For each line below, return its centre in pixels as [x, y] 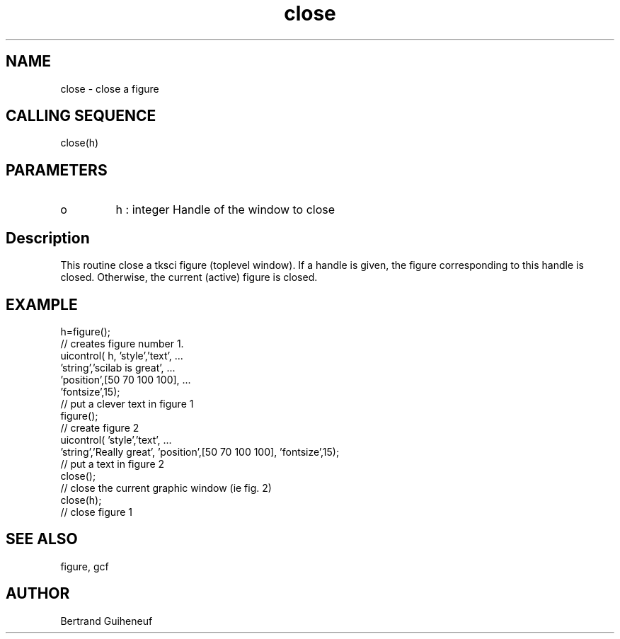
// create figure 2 [100, 427]
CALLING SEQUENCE [81, 116]
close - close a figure [110, 88]
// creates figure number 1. [122, 343]
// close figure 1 [96, 512]
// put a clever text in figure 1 [127, 403]
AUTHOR [38, 594]
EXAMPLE [42, 304]
